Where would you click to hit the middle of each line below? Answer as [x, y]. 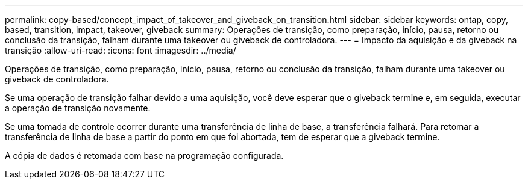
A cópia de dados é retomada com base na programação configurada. [144, 155]
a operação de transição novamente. [78, 108]
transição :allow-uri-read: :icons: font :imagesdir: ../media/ [121, 50]
